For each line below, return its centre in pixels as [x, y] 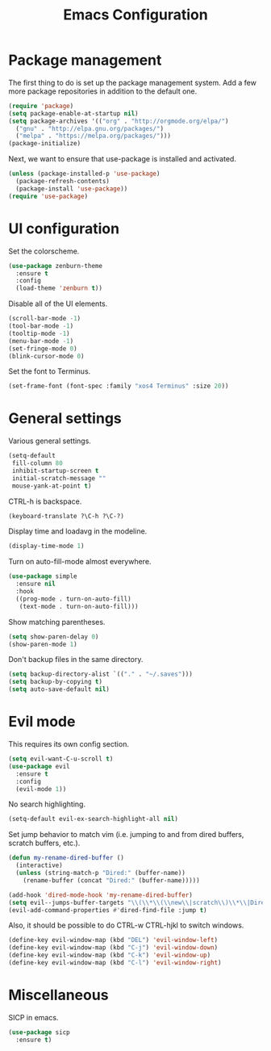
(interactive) [39, 865]
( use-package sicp [39, 1032]
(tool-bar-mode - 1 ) [41, 326]
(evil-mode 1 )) [41, 789]
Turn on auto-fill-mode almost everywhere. [80, 562]
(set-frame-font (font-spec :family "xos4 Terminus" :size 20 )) [119, 386]
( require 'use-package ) [48, 196]
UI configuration [64, 228]
